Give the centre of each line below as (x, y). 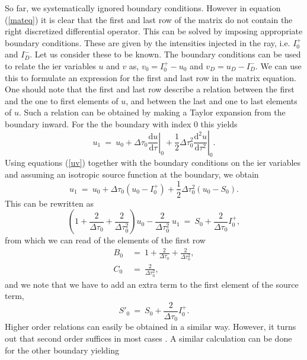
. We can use (278, 65)
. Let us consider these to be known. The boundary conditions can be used (165, 54)
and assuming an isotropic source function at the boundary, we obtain (132, 174)
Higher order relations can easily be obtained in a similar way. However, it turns (151, 327)
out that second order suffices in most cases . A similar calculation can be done (148, 338)
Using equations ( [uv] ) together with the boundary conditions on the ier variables (153, 163)
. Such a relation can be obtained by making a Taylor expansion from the (152, 112)
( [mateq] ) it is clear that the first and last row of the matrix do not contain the (149, 19)
